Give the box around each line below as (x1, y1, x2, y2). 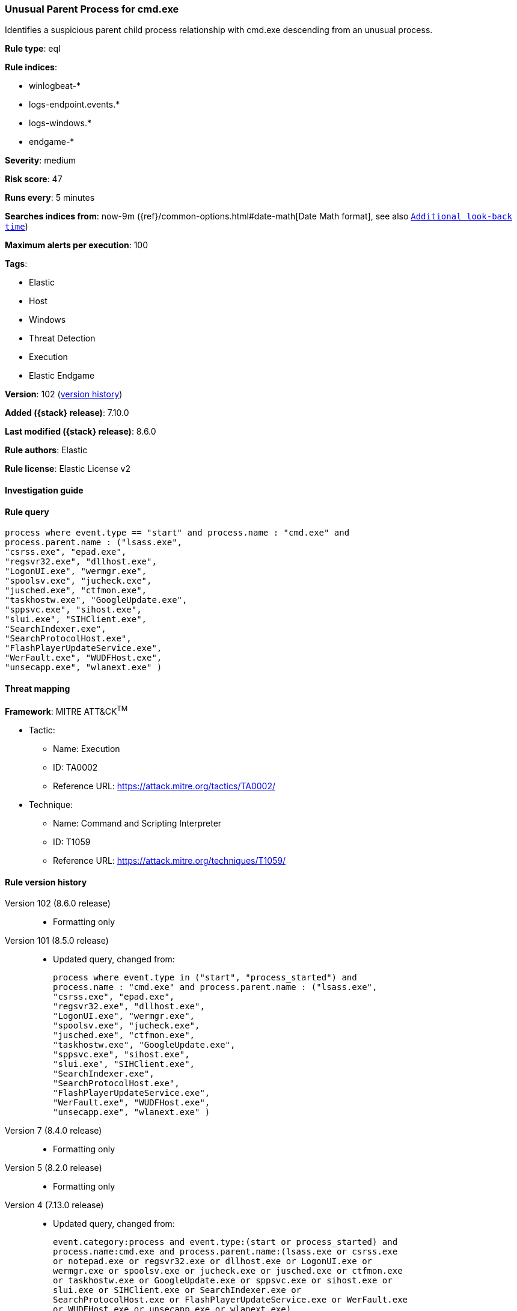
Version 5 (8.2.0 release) (5, 1163, 102, 1173)
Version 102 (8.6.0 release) (5, 898, 111, 909)
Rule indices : (5, 62, 57, 73)
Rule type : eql (5, 43, 61, 54)
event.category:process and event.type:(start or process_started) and (53, 1237, 398, 1247)
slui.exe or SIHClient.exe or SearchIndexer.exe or (53, 1285, 302, 1295)
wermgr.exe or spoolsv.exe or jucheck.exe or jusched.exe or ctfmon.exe (53, 1266, 403, 1276)
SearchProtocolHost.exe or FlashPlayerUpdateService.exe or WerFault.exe (53, 1295, 408, 1305)
